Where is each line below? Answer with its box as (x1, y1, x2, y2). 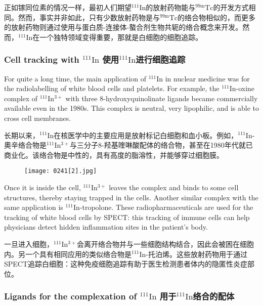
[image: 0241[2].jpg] (24, 167, 97, 175)
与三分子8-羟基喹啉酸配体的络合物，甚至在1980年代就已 (70, 140, 253, 150)
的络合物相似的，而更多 (178, 12, 256, 22)
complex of (4, 93, 38, 103)
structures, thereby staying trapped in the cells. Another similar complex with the (4, 192, 258, 202)
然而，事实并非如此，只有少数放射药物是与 (18, 12, 160, 22)
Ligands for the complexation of (4, 290, 137, 302)
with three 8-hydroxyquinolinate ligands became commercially (65, 93, 258, 103)
